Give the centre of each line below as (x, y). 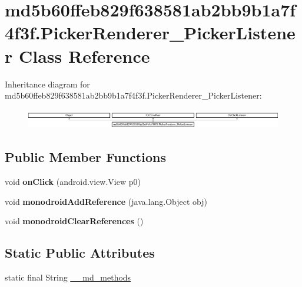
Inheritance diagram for (47, 84)
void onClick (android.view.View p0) (73, 182)
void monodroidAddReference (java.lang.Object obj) (106, 201)
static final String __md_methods (68, 277)
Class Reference (84, 55)
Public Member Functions (85, 157)
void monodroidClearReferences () (74, 221)
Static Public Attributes (80, 253)
